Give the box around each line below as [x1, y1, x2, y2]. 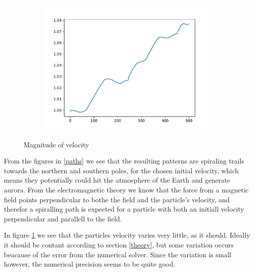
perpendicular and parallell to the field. [4, 213, 122, 223]
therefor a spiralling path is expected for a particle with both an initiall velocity [4, 204, 244, 214]
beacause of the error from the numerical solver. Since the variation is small [4, 249, 231, 259]
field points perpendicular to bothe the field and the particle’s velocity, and [4, 194, 230, 204]
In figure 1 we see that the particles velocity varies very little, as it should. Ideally [4, 230, 250, 240]
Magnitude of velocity [24, 139, 89, 149]
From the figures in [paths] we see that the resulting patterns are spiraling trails [4, 156, 244, 166]
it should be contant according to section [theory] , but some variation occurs [4, 239, 234, 249]
